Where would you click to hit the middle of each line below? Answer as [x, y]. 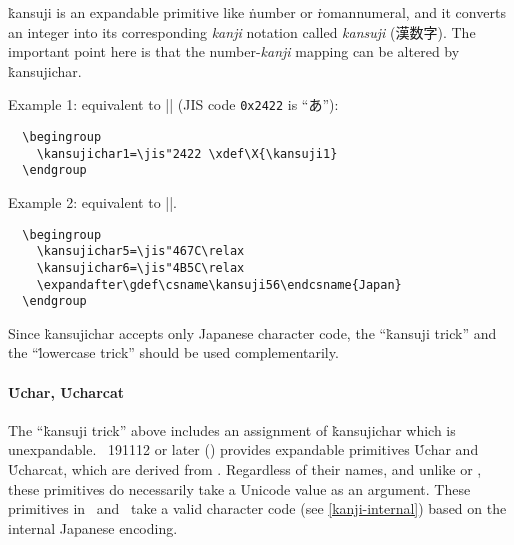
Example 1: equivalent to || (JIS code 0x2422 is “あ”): [173, 104]
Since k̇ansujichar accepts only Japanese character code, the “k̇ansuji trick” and [252, 332]
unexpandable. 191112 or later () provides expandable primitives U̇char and [243, 449]
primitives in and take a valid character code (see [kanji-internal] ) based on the [257, 508]
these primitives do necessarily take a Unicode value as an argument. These [239, 488]
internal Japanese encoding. [93, 527]
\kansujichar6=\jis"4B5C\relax [140, 267]
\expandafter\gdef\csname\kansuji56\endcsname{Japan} [219, 284]
